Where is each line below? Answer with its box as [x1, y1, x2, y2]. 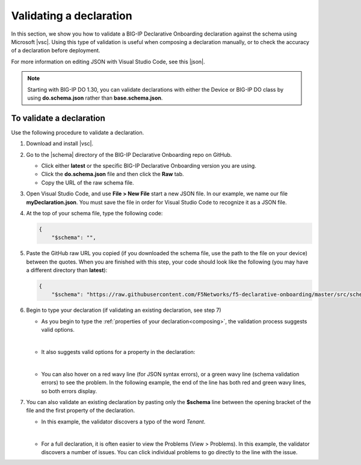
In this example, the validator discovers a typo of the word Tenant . [41, 418, 206, 425]
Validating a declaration [11, 9, 132, 22]
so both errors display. [41, 387, 97, 394]
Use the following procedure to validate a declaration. [11, 128, 144, 136]
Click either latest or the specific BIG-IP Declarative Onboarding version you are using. [41, 162, 257, 169]
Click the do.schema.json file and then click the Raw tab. [41, 171, 184, 178]
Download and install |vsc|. [26, 140, 93, 147]
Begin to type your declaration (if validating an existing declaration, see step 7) [26, 306, 222, 314]
